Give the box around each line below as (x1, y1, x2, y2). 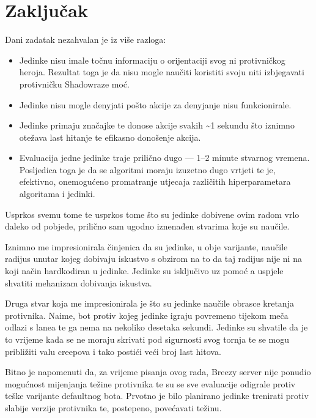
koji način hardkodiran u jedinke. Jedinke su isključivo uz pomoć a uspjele (5, 264, 284, 277)
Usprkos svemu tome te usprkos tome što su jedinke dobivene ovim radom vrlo (5, 207, 299, 220)
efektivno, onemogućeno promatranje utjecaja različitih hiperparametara (19, 175, 291, 188)
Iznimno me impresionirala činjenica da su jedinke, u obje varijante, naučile (5, 240, 288, 253)
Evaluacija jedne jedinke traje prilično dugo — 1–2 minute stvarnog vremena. (19, 151, 310, 164)
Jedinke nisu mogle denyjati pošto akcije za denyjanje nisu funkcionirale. (19, 98, 292, 111)
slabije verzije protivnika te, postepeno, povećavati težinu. (5, 401, 222, 414)
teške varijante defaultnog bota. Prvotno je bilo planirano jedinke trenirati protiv (5, 389, 309, 402)
